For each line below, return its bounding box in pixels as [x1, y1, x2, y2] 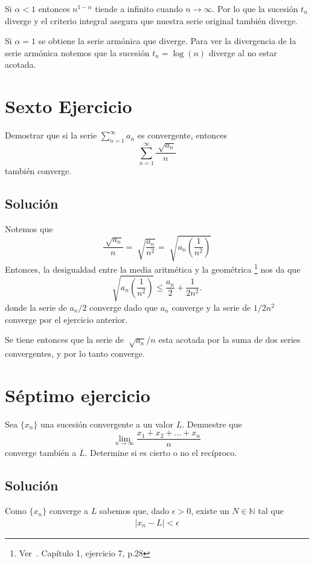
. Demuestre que [182, 417, 242, 430]
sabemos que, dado [99, 504, 170, 517]
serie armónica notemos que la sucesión [5, 46, 150, 59]
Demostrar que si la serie [5, 129, 97, 142]
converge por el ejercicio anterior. [5, 313, 128, 325]
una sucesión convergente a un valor [40, 417, 173, 430]
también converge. [5, 164, 72, 177]
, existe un [191, 504, 229, 517]
